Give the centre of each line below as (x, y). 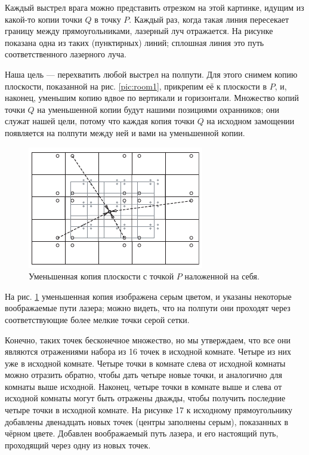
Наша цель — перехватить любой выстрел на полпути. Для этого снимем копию (151, 74)
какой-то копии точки (44, 19)
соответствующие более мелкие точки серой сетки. (97, 319)
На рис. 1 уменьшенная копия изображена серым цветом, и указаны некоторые (148, 296)
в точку (108, 19)
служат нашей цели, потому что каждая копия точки (100, 121)
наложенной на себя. (222, 276)
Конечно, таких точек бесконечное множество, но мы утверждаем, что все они (148, 339)
